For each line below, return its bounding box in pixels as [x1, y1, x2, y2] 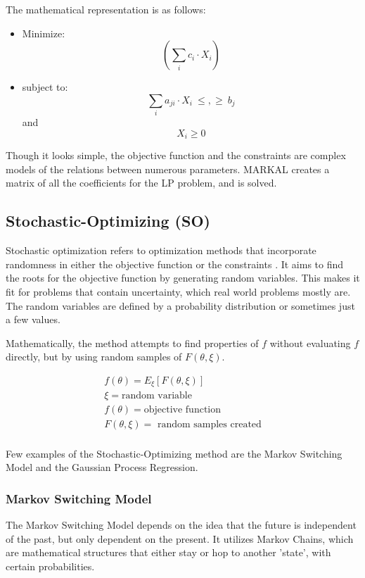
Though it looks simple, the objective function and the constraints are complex [6, 148, 346, 163]
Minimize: [22, 25, 65, 40]
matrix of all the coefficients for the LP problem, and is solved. [6, 175, 277, 190]
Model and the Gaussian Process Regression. [6, 460, 198, 475]
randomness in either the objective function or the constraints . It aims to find [6, 256, 344, 271]
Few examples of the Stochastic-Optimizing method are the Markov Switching [6, 446, 342, 460]
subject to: [22, 80, 68, 94]
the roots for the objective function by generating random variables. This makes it [6, 270, 360, 285]
